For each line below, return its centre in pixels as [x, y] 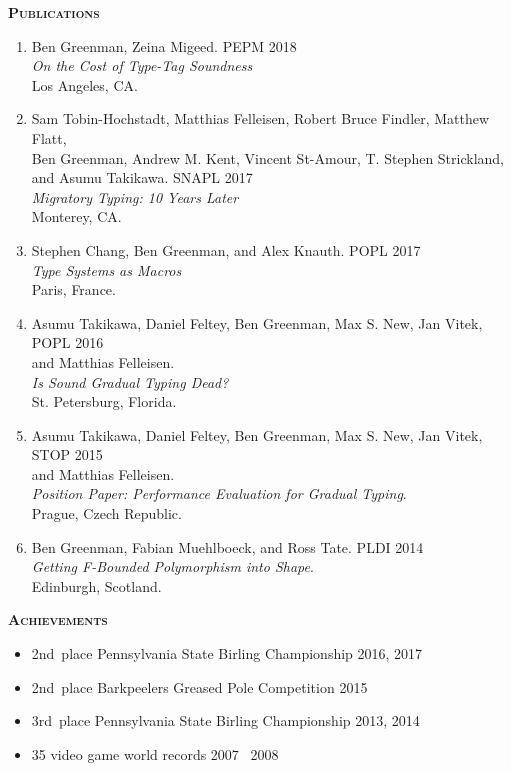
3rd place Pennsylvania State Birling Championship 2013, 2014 [225, 720]
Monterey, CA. [76, 216]
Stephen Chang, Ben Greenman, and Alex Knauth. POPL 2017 [226, 249]
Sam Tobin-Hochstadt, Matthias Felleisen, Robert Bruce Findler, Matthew [260, 118]
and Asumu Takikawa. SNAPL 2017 [142, 177]
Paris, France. [73, 289]
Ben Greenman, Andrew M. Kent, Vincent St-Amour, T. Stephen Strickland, [268, 157]
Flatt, [49, 137]
